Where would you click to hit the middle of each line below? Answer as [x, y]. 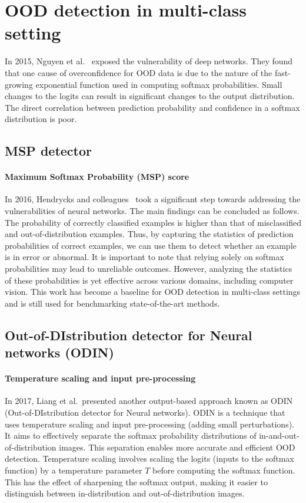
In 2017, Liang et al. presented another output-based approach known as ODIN [149, 401]
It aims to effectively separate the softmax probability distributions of [131, 435]
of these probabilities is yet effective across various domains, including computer [149, 280]
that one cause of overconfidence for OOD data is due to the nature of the [139, 72]
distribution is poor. [41, 119]
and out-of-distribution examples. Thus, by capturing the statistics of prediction [149, 234]
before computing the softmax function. [224, 470]
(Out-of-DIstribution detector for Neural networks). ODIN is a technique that [145, 412]
